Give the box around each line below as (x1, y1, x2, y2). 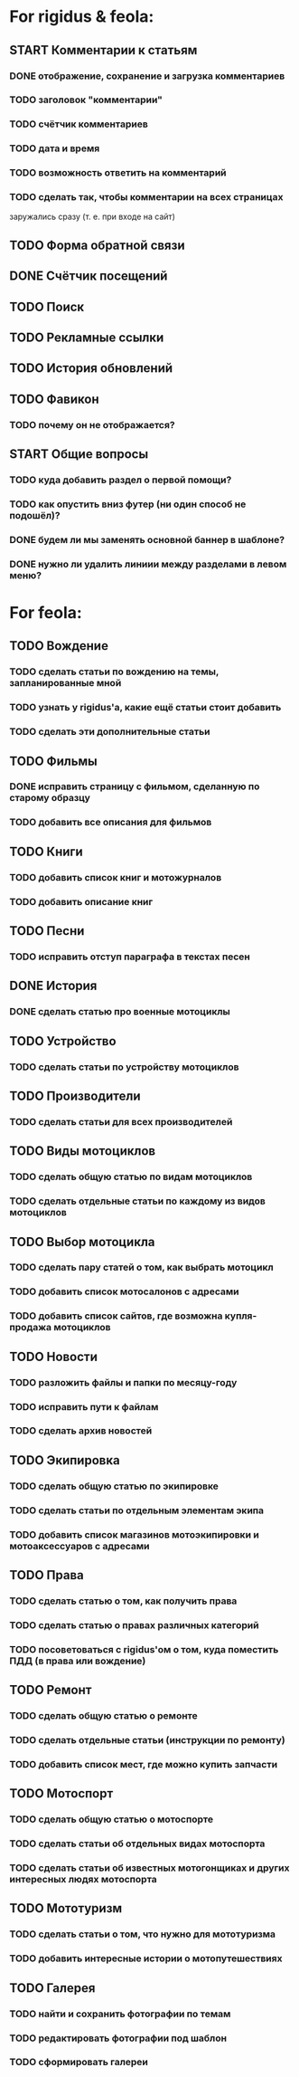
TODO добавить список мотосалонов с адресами (9, 1285, 239, 1298)
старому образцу (9, 792, 90, 805)
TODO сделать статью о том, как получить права (9, 1595, 238, 1607)
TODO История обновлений (9, 360, 173, 376)
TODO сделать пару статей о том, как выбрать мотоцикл (9, 1261, 274, 1273)
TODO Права (9, 1567, 84, 1583)
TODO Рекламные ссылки (9, 330, 164, 346)
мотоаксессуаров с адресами (9, 1539, 150, 1552)
